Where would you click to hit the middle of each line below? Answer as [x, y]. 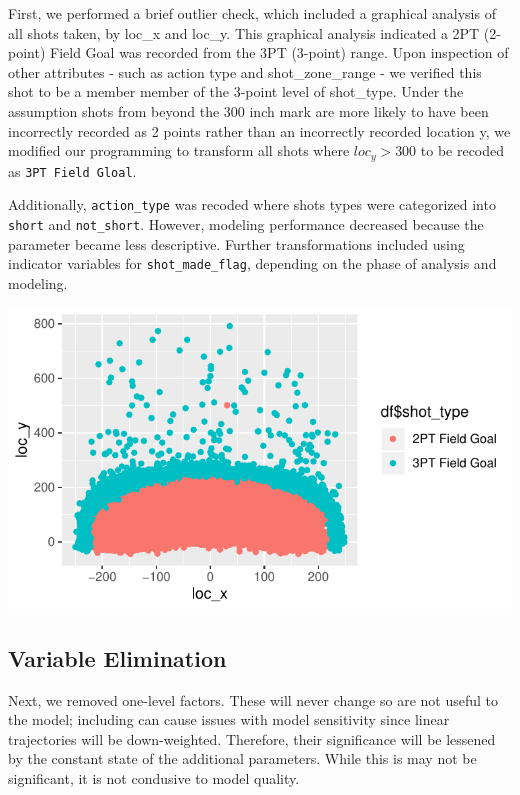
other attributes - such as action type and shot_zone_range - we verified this [245, 71]
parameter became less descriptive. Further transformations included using [236, 243]
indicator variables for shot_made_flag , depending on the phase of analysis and [252, 263]
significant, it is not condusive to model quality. [154, 777]
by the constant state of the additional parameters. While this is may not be [242, 758]
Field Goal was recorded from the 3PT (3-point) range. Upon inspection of [279, 52]
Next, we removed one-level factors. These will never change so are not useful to [253, 699]
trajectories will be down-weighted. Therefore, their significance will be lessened [252, 738]
